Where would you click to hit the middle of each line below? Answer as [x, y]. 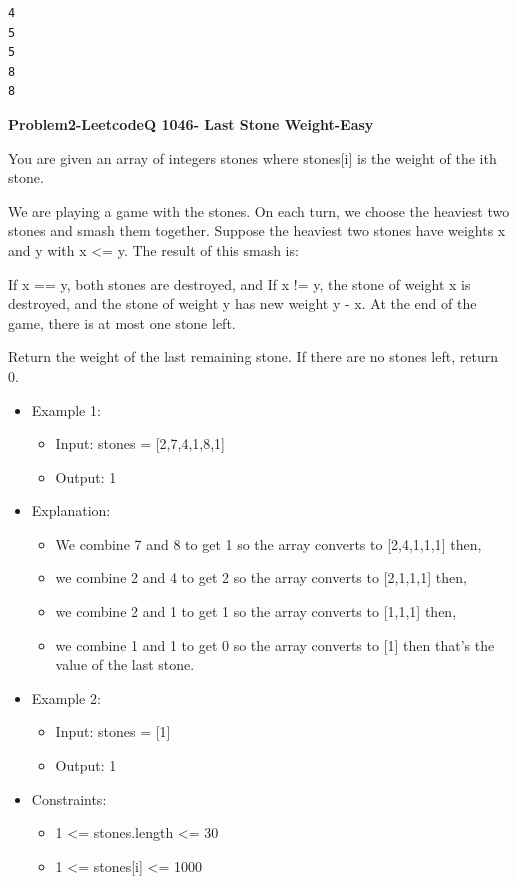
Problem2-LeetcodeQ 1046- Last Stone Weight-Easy [191, 123]
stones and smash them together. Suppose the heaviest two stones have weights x [257, 230]
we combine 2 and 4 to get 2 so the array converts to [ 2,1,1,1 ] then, [261, 577]
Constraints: [69, 798]
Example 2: [66, 697]
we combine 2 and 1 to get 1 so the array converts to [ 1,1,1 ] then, [256, 611]
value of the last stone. [125, 664]
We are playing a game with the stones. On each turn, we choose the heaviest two [259, 210]
